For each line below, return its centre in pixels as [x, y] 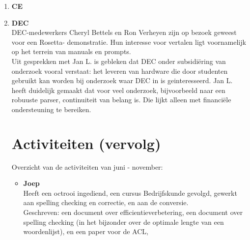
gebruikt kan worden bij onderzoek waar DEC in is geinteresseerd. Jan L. [122, 80]
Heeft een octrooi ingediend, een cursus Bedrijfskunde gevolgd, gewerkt [130, 193]
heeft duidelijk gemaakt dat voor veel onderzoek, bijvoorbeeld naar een [118, 90]
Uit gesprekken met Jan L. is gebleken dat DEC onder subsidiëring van [119, 61]
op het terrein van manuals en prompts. [71, 51]
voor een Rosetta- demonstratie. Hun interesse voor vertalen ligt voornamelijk [129, 42]
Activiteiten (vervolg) [86, 143]
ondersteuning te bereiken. [51, 109]
